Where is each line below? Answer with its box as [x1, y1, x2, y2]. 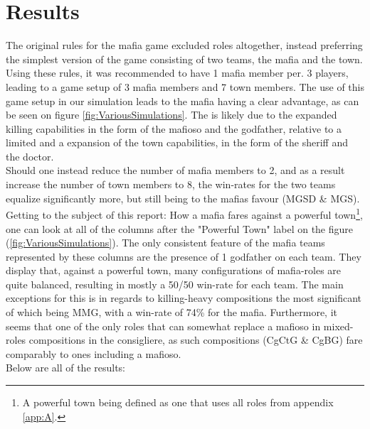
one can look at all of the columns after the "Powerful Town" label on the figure [6, 221, 354, 236]
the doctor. [6, 148, 54, 163]
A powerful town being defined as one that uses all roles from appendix [22, 395, 334, 410]
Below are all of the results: [6, 360, 126, 375]
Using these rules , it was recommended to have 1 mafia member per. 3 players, [6, 65, 349, 80]
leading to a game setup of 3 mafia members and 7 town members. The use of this [6, 79, 364, 94]
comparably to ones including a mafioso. [6, 346, 181, 361]
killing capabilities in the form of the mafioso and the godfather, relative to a [6, 121, 342, 136]
